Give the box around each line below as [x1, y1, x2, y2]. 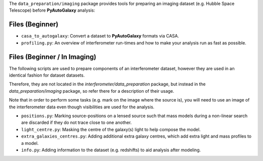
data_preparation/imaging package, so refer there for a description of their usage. [9, 88, 175, 94]
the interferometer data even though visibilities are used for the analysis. [9, 104, 154, 110]
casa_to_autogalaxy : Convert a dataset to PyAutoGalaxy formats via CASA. [21, 33, 179, 39]
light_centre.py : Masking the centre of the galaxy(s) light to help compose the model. [21, 126, 201, 132]
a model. [21, 140, 39, 146]
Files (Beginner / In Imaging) [9, 53, 96, 61]
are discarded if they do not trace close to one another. [21, 120, 132, 125]
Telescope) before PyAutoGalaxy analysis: [9, 7, 95, 13]
